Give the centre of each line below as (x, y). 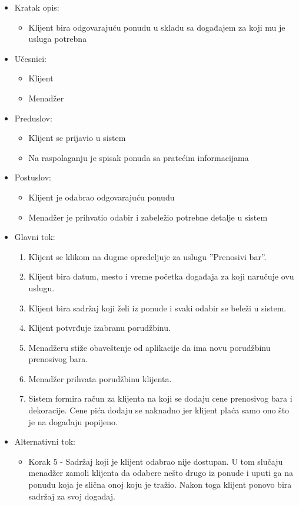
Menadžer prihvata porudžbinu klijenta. (100, 378)
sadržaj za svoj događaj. (72, 496)
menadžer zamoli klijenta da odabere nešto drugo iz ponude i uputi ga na (161, 473)
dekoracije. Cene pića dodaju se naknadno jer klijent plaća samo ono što (159, 410)
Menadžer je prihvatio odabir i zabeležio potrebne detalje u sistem (148, 217)
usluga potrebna (58, 39)
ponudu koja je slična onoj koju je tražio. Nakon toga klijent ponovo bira (160, 484)
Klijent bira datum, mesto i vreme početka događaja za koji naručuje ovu (161, 276)
